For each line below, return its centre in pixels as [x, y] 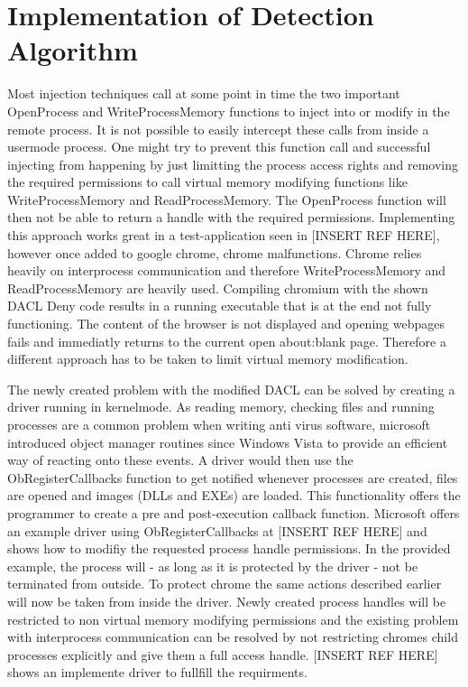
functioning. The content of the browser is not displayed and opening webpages [226, 324]
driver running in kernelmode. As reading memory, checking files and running [221, 407]
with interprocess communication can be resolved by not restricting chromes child [233, 637]
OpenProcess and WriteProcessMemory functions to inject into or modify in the [229, 111]
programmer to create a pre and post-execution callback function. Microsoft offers [234, 512]
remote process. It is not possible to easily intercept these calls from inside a [218, 129]
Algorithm [73, 50]
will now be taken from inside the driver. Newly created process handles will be [227, 601]
